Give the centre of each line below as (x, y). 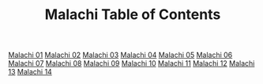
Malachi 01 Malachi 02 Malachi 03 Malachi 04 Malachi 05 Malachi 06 (120, 55)
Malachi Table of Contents (133, 15)
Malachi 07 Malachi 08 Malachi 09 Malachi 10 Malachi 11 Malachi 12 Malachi (131, 63)
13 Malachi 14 (30, 72)
